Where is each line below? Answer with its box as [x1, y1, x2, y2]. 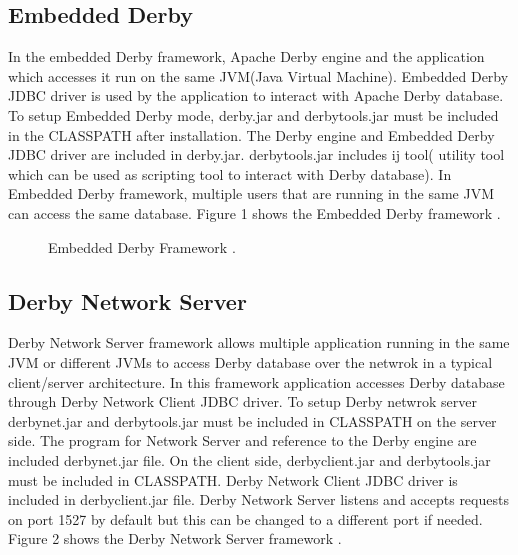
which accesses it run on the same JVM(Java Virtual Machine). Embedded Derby [8, 65, 509, 86]
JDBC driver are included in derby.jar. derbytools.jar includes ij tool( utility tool [8, 144, 505, 165]
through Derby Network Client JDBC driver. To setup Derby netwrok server [8, 391, 477, 412]
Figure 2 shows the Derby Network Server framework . [8, 528, 342, 549]
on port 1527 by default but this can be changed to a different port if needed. [8, 508, 483, 529]
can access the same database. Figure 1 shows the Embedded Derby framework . [8, 202, 501, 223]
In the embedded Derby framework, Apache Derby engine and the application [8, 46, 485, 67]
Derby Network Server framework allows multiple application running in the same [8, 332, 510, 353]
